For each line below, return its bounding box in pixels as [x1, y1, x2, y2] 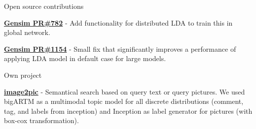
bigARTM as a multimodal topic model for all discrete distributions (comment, [4, 96, 244, 106]
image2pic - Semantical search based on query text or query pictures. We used [4, 86, 245, 97]
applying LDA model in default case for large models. [4, 53, 166, 64]
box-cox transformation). [4, 115, 79, 126]
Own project [4, 69, 42, 80]
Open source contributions [4, 1, 84, 11]
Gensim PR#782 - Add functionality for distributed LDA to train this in [4, 17, 233, 28]
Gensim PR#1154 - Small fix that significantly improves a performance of [4, 43, 236, 54]
